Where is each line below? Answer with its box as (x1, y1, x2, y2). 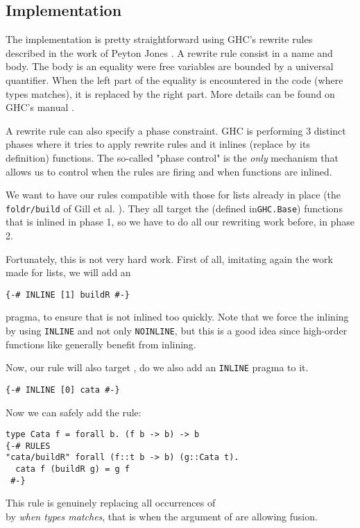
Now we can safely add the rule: (6, 404, 142, 419)
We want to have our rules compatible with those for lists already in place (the (6, 187, 341, 202)
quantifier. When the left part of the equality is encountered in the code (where (6, 72, 343, 87)
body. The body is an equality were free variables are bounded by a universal (6, 59, 334, 74)
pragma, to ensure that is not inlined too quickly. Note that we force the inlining (6, 309, 349, 324)
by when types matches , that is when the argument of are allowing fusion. (6, 509, 318, 524)
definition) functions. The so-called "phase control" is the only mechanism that (6, 150, 339, 164)
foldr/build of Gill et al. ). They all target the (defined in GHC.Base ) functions (6, 201, 343, 215)
